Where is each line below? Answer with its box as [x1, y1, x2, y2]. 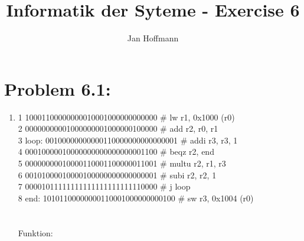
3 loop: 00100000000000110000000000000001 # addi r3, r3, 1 [18, 133, 238, 146]
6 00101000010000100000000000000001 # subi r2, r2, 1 [18, 168, 217, 181]
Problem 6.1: [4, 76, 111, 100]
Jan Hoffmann [127, 32, 179, 44]
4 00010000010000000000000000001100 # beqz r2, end [18, 145, 214, 158]
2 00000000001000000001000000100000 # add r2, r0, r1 [18, 122, 218, 135]
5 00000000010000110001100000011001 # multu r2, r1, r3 [18, 157, 226, 170]
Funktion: [18, 226, 53, 239]
